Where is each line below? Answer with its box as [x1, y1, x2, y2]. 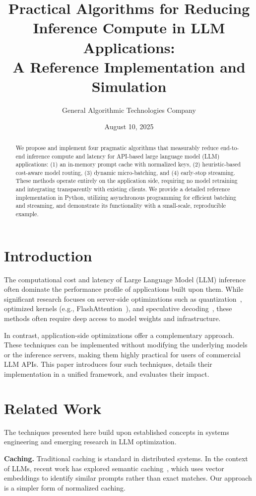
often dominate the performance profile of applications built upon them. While [4, 284, 244, 294]
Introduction [4, 245, 92, 265]
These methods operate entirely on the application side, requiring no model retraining [15, 176, 238, 185]
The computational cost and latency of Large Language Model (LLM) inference [4, 274, 246, 284]
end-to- [220, 143, 239, 152]
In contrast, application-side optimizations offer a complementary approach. [4, 330, 234, 340]
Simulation [91, 76, 167, 96]
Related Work [4, 398, 102, 418]
